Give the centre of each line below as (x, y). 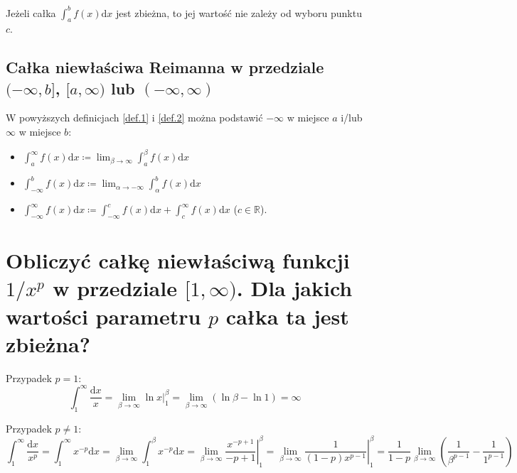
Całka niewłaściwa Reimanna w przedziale (165, 67)
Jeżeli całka (31, 12)
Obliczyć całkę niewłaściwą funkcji (178, 260)
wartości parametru (103, 316)
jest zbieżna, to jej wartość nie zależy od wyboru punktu (239, 12)
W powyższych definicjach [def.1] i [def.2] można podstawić (134, 118)
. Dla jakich (294, 288)
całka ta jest (287, 316)
